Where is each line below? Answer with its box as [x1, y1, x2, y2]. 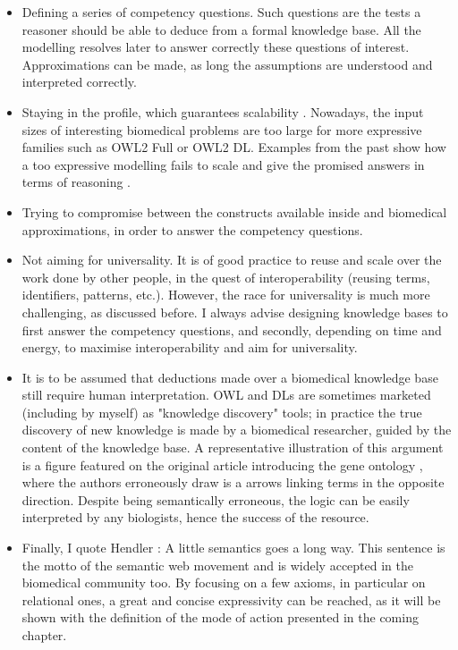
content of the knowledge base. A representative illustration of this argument [21, 438, 444, 457]
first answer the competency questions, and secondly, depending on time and [21, 320, 442, 339]
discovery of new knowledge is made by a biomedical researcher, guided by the [21, 420, 452, 439]
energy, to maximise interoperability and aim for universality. [21, 338, 358, 357]
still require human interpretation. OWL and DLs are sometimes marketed [21, 385, 431, 404]
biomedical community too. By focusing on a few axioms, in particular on [21, 573, 426, 592]
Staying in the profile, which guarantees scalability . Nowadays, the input [21, 102, 424, 121]
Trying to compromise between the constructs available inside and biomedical [21, 202, 447, 221]
